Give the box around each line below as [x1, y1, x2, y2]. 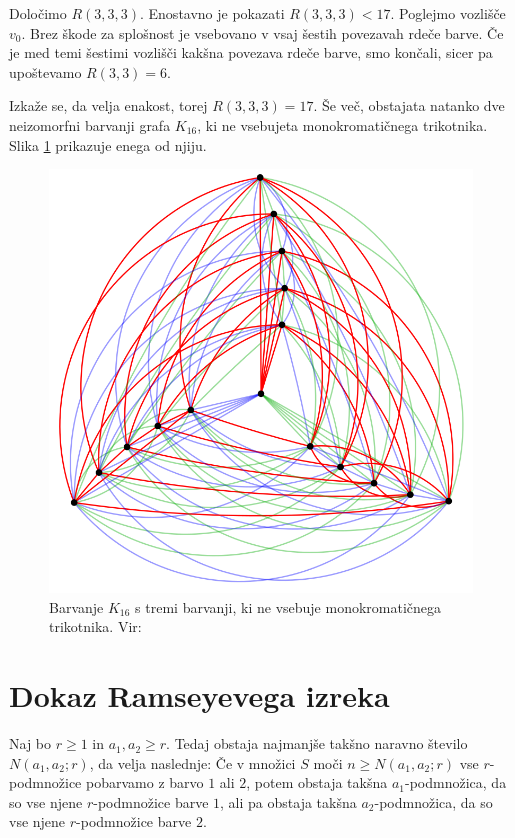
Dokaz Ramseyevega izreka [9, 675, 390, 716]
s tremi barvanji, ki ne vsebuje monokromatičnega [135, 596, 442, 617]
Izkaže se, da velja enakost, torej [9, 95, 208, 116]
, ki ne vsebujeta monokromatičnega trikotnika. [197, 114, 488, 135]
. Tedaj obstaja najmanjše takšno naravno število [166, 733, 468, 754]
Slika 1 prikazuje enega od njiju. [9, 134, 207, 155]
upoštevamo [9, 61, 82, 82]
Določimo [9, 3, 67, 23]
